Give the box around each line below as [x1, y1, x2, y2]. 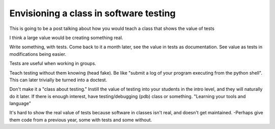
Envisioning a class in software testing [9, 8, 176, 19]
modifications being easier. [9, 51, 66, 57]
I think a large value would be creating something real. [9, 35, 123, 41]
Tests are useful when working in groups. [9, 60, 96, 67]
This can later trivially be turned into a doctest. [9, 77, 107, 83]
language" [9, 101, 32, 107]
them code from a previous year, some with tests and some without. [9, 117, 152, 123]
